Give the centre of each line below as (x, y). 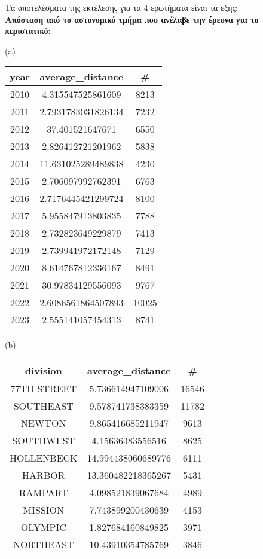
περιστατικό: (28, 31)
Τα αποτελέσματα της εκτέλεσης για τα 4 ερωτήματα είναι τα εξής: (121, 7)
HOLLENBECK (44, 457)
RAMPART (43, 492)
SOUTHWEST (44, 440)
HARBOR (44, 475)
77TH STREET (44, 388)
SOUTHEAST (43, 405)
